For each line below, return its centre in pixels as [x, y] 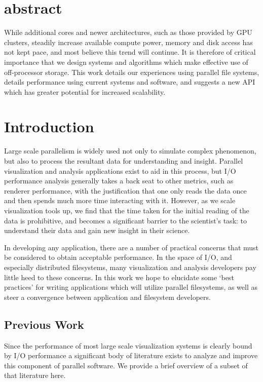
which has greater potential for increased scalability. [85, 91]
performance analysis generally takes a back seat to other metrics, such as [119, 181]
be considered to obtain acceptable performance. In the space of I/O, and [118, 257]
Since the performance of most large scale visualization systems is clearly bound [128, 345]
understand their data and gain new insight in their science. [97, 230]
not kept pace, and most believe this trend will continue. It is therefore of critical [130, 52]
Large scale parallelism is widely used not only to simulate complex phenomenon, [130, 151]
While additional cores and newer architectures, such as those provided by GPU [128, 32]
